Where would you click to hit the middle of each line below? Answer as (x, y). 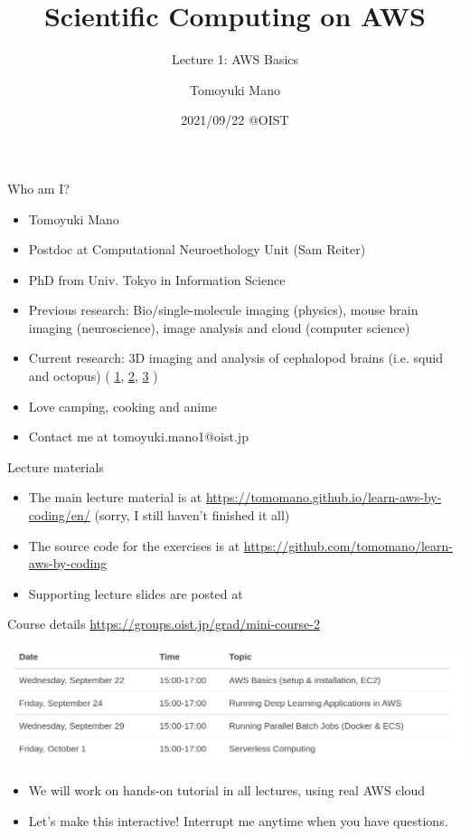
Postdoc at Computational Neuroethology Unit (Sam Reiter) (197, 249)
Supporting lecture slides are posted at (136, 593)
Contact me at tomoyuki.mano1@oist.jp (138, 437)
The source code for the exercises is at (134, 545)
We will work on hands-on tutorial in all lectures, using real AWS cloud (227, 790)
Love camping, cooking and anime (123, 406)
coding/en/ (59, 515)
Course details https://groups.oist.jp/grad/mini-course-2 (164, 624)
